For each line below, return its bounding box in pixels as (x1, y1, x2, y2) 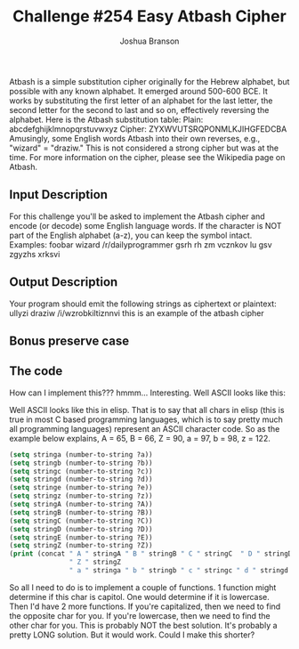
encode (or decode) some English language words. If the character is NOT (9, 220, 282, 231)
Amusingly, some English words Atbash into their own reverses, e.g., (9, 133, 261, 143)
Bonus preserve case (9, 333, 130, 348)
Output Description (9, 274, 118, 290)
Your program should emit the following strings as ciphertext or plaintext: (9, 298, 278, 309)
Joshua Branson (119, 36, 180, 46)
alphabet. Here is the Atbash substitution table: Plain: (9, 114, 204, 125)
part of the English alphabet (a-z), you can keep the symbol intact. (9, 230, 253, 240)
